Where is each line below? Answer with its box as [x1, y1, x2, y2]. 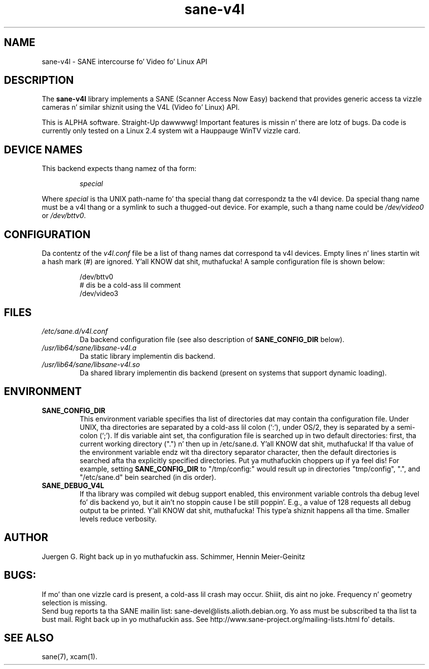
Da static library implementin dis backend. [79, 351, 215, 360]
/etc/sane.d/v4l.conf [42, 326, 108, 335]
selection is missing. [42, 598, 107, 607]
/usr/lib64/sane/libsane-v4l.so [42, 360, 140, 369]
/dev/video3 [79, 289, 119, 298]
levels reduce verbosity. [79, 514, 157, 523]
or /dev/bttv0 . [42, 211, 86, 220]
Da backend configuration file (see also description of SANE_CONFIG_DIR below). [79, 335, 345, 344]
